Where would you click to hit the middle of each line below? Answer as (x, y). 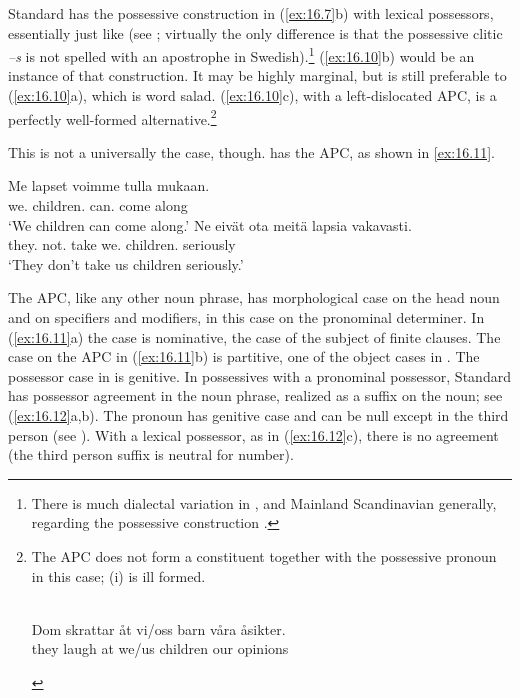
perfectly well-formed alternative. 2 (112, 117)
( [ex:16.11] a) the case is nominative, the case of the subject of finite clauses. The (254, 336)
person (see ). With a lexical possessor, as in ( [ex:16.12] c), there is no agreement (253, 434)
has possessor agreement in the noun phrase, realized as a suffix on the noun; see (255, 395)
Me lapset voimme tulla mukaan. (109, 185)
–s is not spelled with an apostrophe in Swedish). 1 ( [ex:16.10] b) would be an (241, 54)
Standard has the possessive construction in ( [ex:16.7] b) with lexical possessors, (251, 13)
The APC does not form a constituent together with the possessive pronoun (264, 555)
